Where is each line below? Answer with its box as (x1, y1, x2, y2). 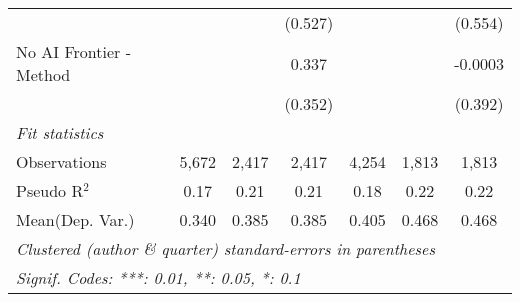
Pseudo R (16, 179, 84, 202)
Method (16, 63, 71, 86)
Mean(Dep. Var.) (16, 208, 135, 231)
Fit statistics (16, 121, 104, 144)
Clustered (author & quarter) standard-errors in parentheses (16, 237, 435, 260)
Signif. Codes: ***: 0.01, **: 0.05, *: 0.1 (16, 266, 301, 289)
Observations (16, 150, 107, 173)
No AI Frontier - (16, 40, 131, 63)
